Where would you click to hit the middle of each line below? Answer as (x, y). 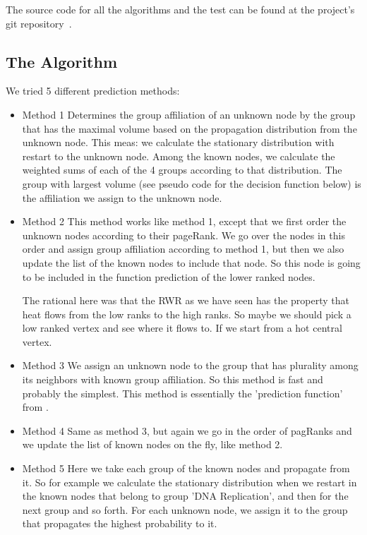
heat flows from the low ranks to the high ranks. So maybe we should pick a (187, 314)
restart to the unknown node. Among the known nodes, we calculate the (179, 156)
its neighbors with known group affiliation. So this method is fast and (173, 379)
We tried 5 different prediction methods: (93, 91)
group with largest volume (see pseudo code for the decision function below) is (192, 183)
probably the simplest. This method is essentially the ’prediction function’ (182, 393)
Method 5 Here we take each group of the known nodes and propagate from (186, 468)
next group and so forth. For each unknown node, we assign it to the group (185, 509)
